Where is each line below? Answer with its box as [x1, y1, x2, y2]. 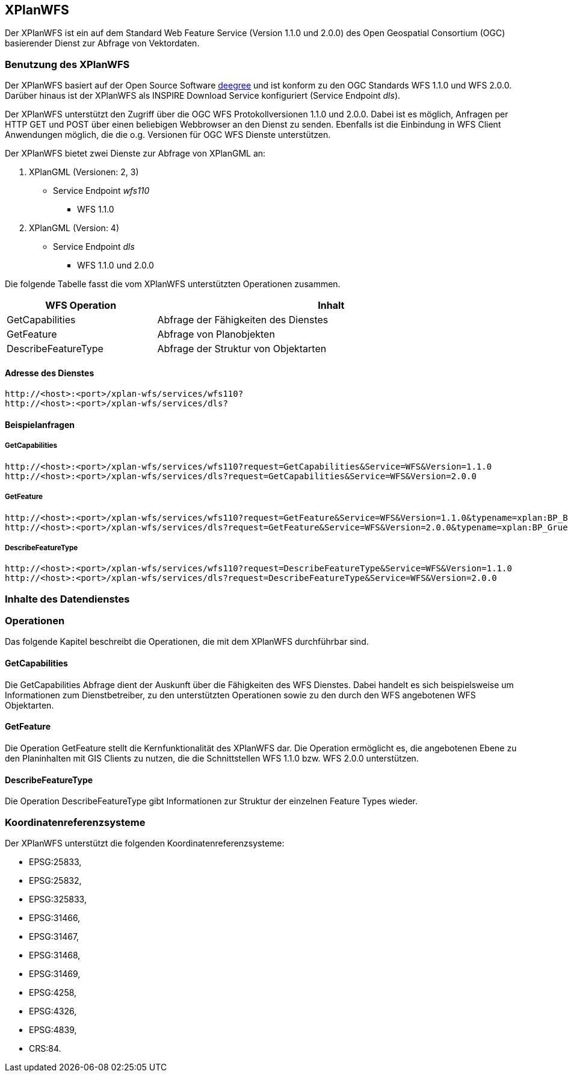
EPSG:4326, [29, 1005, 77, 1016]
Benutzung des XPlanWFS [5, 58, 130, 70]
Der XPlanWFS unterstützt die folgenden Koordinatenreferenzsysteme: [5, 837, 285, 848]
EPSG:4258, [29, 987, 77, 998]
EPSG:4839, [29, 1024, 77, 1035]
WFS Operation [45, 299, 117, 312]
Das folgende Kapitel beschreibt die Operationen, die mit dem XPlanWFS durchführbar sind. [5, 636, 369, 647]
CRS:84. [29, 1043, 61, 1054]
